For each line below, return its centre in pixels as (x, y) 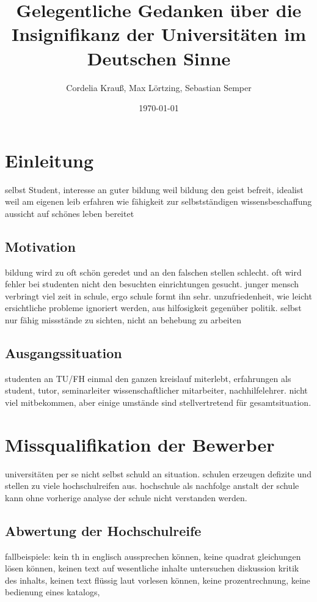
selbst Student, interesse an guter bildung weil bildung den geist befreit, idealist (154, 189)
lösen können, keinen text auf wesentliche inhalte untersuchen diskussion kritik (152, 568)
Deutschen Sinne (159, 58)
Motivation (40, 246)
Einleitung (49, 160)
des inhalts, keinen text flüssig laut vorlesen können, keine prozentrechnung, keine (158, 580)
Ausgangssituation (64, 352)
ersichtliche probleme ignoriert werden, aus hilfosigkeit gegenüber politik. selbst (153, 308)
